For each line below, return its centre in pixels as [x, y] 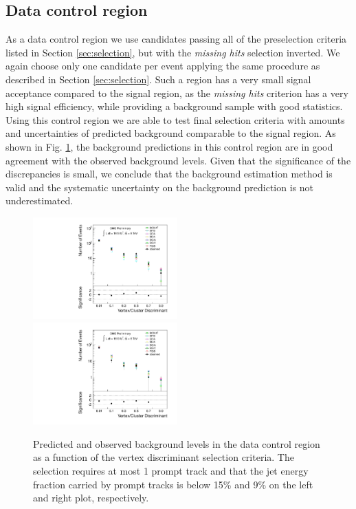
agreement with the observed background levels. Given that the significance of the [178, 160]
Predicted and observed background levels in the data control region [177, 443]
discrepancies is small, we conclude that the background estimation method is [169, 174]
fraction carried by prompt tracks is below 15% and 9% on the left [173, 484]
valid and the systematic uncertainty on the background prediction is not [159, 187]
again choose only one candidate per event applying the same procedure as [163, 66]
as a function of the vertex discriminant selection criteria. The [164, 457]
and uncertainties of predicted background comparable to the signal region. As [171, 133]
